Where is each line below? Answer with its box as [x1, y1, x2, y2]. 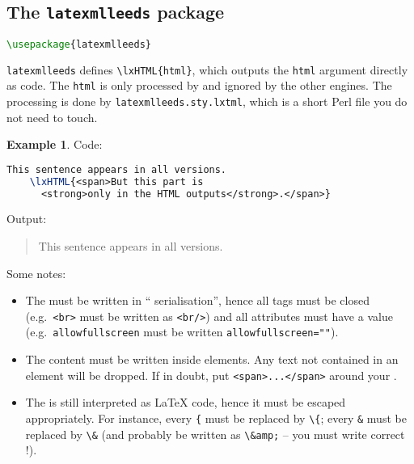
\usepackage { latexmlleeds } [6, 38, 151, 50]
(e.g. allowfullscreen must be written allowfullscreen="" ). [25, 323, 339, 340]
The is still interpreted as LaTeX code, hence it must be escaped [25, 394, 346, 411]
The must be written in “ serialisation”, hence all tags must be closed [25, 292, 370, 309]
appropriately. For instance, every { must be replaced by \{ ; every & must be [25, 409, 407, 426]
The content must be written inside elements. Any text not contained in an [25, 351, 399, 368]
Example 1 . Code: [6, 136, 103, 153]
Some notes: [6, 264, 66, 281]
